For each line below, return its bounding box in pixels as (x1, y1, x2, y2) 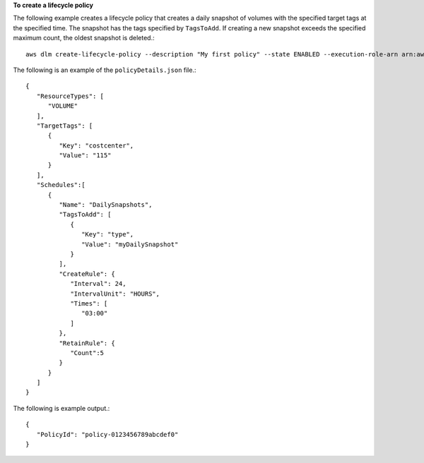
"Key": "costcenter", (59, 141, 134, 150)
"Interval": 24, (70, 279, 126, 288)
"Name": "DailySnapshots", (59, 201, 153, 209)
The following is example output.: (13, 404, 110, 412)
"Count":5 (70, 349, 105, 356)
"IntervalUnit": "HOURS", (70, 289, 160, 298)
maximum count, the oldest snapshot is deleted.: (13, 34, 155, 42)
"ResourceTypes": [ (36, 92, 105, 100)
